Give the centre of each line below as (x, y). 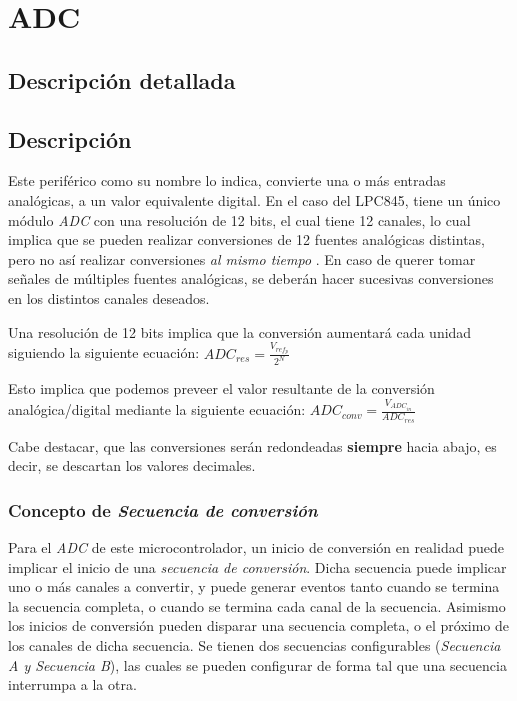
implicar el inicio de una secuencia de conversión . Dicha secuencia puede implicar (257, 566)
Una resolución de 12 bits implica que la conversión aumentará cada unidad (240, 331)
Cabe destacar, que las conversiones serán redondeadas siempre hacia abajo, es (252, 445)
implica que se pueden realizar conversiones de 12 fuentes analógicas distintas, (247, 239)
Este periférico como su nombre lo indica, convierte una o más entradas (227, 180)
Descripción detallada (122, 79)
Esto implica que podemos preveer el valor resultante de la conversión (221, 388)
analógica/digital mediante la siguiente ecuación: (157, 409)
